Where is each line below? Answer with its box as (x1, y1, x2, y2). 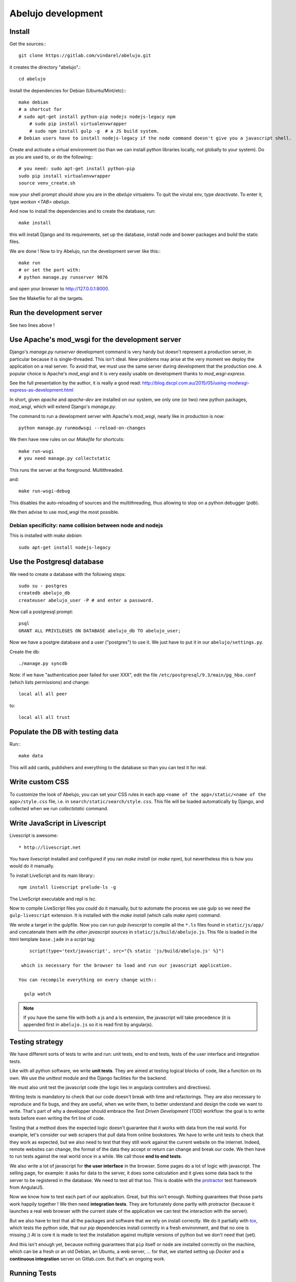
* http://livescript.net (18, 844, 81, 850)
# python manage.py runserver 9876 (18, 274, 108, 280)
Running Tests (9, 1269, 56, 1278)
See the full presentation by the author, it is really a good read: (9, 379, 141, 386)
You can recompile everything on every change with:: (18, 977, 156, 983)
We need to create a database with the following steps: (9, 571, 126, 577)
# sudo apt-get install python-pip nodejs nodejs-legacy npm (18, 113, 175, 119)
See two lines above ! (9, 322, 55, 328)
